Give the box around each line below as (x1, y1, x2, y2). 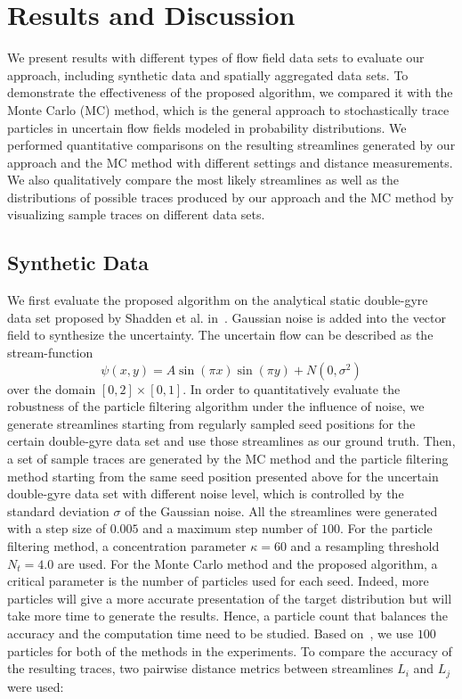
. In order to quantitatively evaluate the (182, 379, 401, 398)
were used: (7, 677, 64, 695)
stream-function (7, 343, 93, 362)
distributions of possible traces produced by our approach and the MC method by (7, 187, 454, 206)
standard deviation (7, 501, 109, 520)
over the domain (7, 379, 96, 398)
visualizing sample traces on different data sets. (7, 205, 265, 224)
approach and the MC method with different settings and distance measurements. (7, 152, 453, 171)
